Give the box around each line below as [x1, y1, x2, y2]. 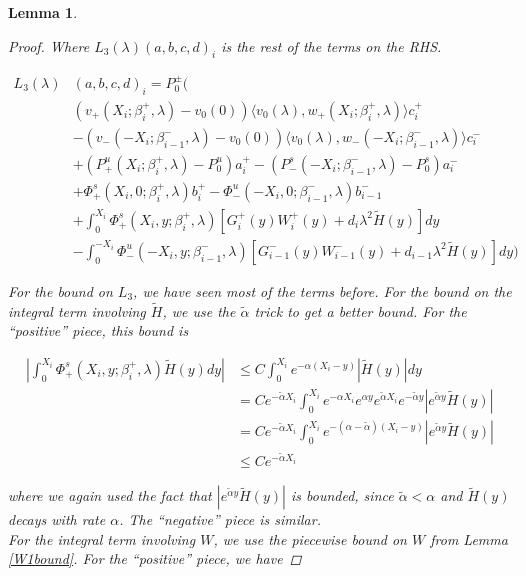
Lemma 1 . [8, 2, 78, 22]
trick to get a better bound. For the [254, 300, 467, 321]
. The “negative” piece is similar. [119, 509, 321, 530]
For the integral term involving [8, 528, 196, 549]
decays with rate [8, 509, 106, 530]
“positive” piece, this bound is [8, 320, 189, 341]
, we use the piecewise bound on [213, 528, 407, 549]
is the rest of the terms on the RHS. [221, 35, 442, 56]
